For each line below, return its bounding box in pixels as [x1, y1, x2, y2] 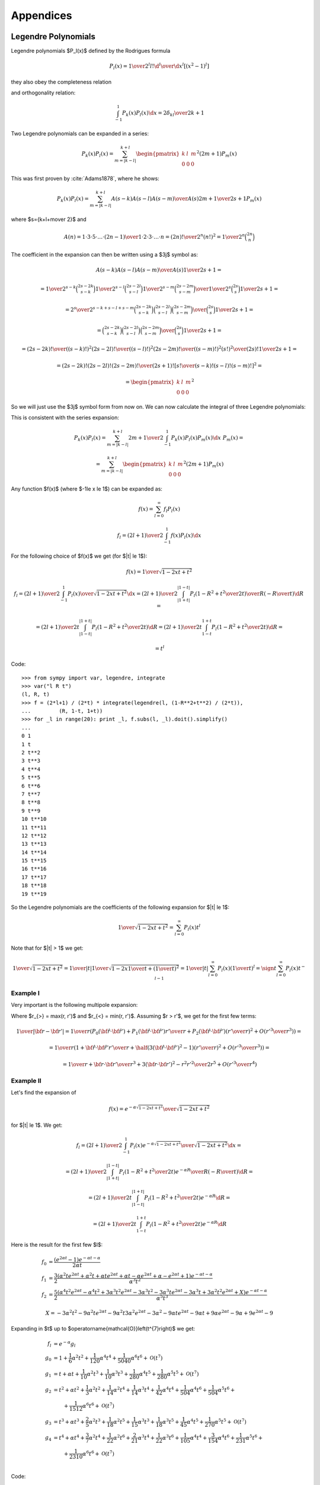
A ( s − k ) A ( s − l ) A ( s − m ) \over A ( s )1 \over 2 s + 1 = [95, 267, 222, 273]
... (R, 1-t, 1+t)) [21, 707, 103, 715]
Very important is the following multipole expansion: [11, 1001, 138, 1009]
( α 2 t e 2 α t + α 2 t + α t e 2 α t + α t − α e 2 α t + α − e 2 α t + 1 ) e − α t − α [57, 1271, 213, 1279]
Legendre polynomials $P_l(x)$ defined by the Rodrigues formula [11, 48, 171, 55]
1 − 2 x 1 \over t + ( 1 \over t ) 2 [111, 964, 180, 972]
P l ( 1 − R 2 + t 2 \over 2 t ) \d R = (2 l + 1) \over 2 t [91, 623, 203, 632]
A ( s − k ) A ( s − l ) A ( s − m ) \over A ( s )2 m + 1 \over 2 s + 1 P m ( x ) [111, 195, 262, 203]
